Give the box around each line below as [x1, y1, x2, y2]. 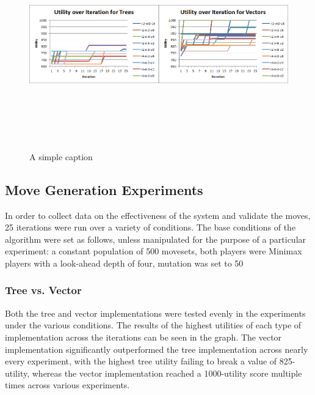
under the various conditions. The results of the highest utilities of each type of [5, 319, 302, 331]
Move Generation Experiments [5, 180, 203, 199]
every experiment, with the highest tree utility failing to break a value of [5, 355, 277, 367]
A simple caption [29, 150, 93, 163]
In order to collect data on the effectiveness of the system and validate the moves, [5, 209, 311, 221]
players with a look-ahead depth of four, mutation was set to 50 [5, 256, 244, 269]
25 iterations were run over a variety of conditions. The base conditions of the [5, 221, 296, 234]
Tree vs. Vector [5, 282, 82, 298]
